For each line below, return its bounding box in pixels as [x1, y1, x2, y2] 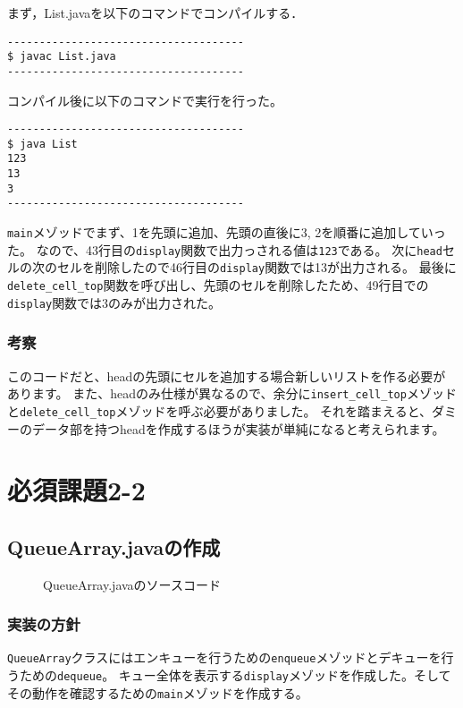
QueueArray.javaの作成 [7, 533, 221, 560]
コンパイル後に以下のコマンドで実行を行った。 [7, 90, 282, 109]
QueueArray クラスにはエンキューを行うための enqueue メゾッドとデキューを [7, 648, 442, 667]
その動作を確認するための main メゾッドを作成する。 [7, 683, 308, 702]
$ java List [7, 137, 78, 150]
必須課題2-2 [7, 472, 146, 508]
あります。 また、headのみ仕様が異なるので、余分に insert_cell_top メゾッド [7, 384, 457, 403]
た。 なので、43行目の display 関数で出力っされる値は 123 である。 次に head [7, 240, 442, 259]
